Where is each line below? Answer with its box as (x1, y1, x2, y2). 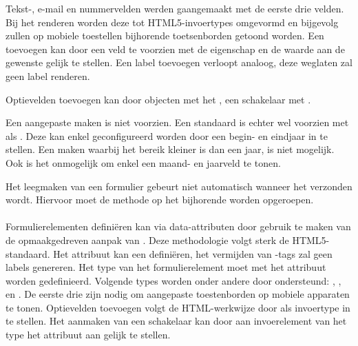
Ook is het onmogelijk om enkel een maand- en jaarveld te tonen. (6, 155, 281, 170)
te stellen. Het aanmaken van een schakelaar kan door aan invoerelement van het (6, 314, 347, 328)
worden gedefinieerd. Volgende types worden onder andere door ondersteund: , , (6, 273, 341, 287)
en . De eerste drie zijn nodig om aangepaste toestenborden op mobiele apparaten (6, 287, 350, 301)
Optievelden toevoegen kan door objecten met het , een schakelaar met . (6, 92, 311, 106)
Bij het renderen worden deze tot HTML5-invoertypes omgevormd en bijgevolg (6, 14, 339, 29)
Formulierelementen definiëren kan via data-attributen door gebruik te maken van (6, 219, 351, 234)
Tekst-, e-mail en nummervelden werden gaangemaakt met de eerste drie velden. (6, 1, 344, 15)
